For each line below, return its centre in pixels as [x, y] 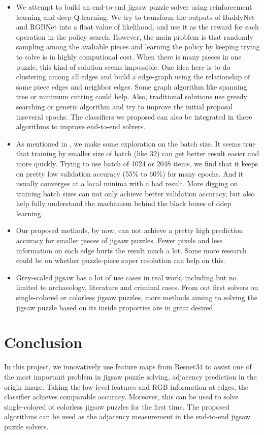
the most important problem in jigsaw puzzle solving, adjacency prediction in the [130, 376]
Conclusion [43, 342]
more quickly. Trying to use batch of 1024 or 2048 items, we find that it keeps [137, 163]
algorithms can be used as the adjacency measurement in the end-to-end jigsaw [127, 416]
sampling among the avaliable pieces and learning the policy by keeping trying [138, 47]
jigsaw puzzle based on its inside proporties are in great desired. [115, 307]
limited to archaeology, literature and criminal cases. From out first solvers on [137, 287]
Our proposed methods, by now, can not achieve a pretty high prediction [129, 230]
